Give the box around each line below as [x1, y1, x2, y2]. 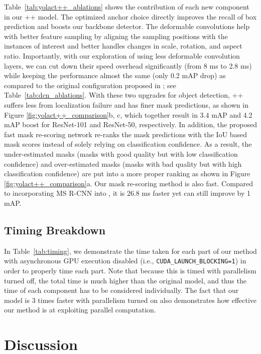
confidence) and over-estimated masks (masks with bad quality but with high [4, 158, 242, 169]
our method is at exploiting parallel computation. [4, 304, 156, 315]
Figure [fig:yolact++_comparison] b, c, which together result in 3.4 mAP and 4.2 [4, 109, 252, 120]
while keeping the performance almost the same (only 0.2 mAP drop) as [4, 70, 226, 81]
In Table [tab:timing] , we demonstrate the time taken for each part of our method [4, 245, 257, 256]
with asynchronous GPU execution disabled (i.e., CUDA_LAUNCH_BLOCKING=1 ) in [4, 255, 246, 266]
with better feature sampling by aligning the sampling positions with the [4, 31, 228, 41]
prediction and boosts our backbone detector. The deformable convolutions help [4, 21, 250, 32]
